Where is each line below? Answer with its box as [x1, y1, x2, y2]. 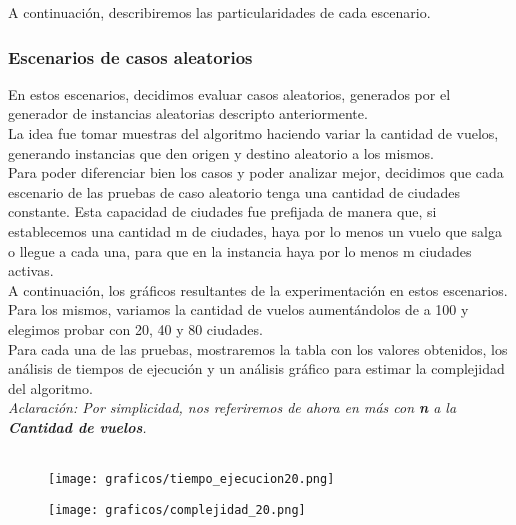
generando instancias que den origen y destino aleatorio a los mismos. [8, 142, 435, 163]
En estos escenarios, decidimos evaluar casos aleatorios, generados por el [8, 83, 451, 104]
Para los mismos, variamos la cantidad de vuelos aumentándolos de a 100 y [8, 299, 469, 320]
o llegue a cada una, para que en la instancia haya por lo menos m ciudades [8, 240, 472, 261]
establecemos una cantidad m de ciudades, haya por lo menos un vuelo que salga [8, 220, 502, 241]
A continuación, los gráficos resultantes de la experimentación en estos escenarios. [8, 279, 508, 300]
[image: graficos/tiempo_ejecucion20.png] [48, 472, 335, 487]
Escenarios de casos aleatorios [8, 44, 253, 69]
